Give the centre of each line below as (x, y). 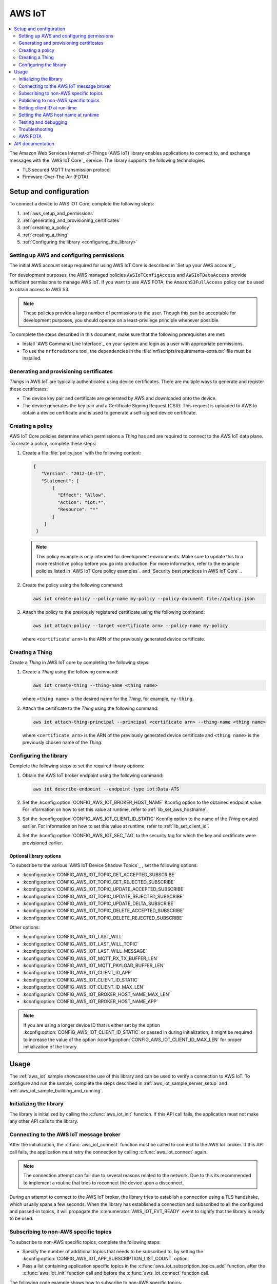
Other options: (25, 928)
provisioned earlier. (43, 843)
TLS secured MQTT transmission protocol (66, 169)
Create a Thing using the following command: (71, 672)
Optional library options (35, 856)
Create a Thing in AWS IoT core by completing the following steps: (80, 663)
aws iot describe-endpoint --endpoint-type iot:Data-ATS (106, 789)
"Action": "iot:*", (82, 502)
